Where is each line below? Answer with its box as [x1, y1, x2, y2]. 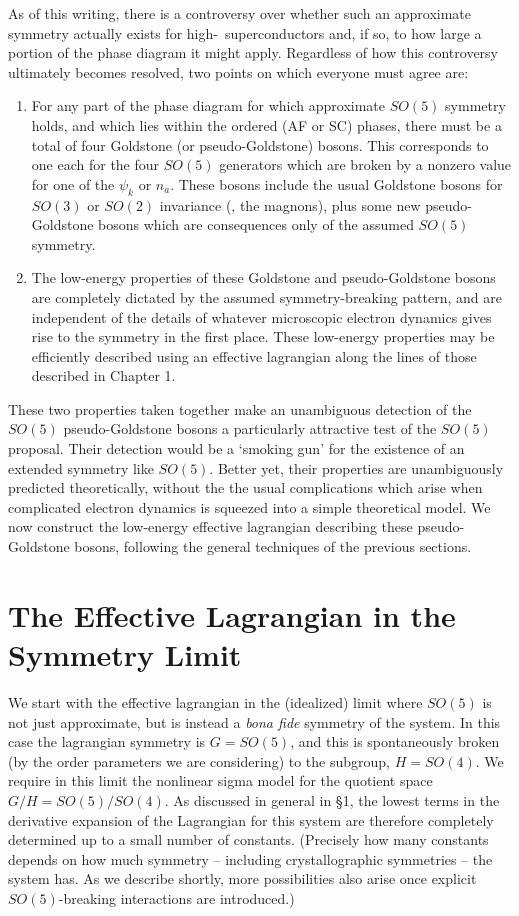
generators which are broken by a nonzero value [219, 154, 512, 175]
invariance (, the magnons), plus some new [159, 194, 421, 215]
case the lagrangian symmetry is [8, 731, 206, 752]
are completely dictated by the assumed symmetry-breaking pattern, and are [31, 286, 502, 307]
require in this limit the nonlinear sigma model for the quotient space [8, 770, 433, 791]
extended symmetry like [8, 457, 154, 478]
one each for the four [31, 154, 160, 175]
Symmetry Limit [8, 634, 242, 675]
